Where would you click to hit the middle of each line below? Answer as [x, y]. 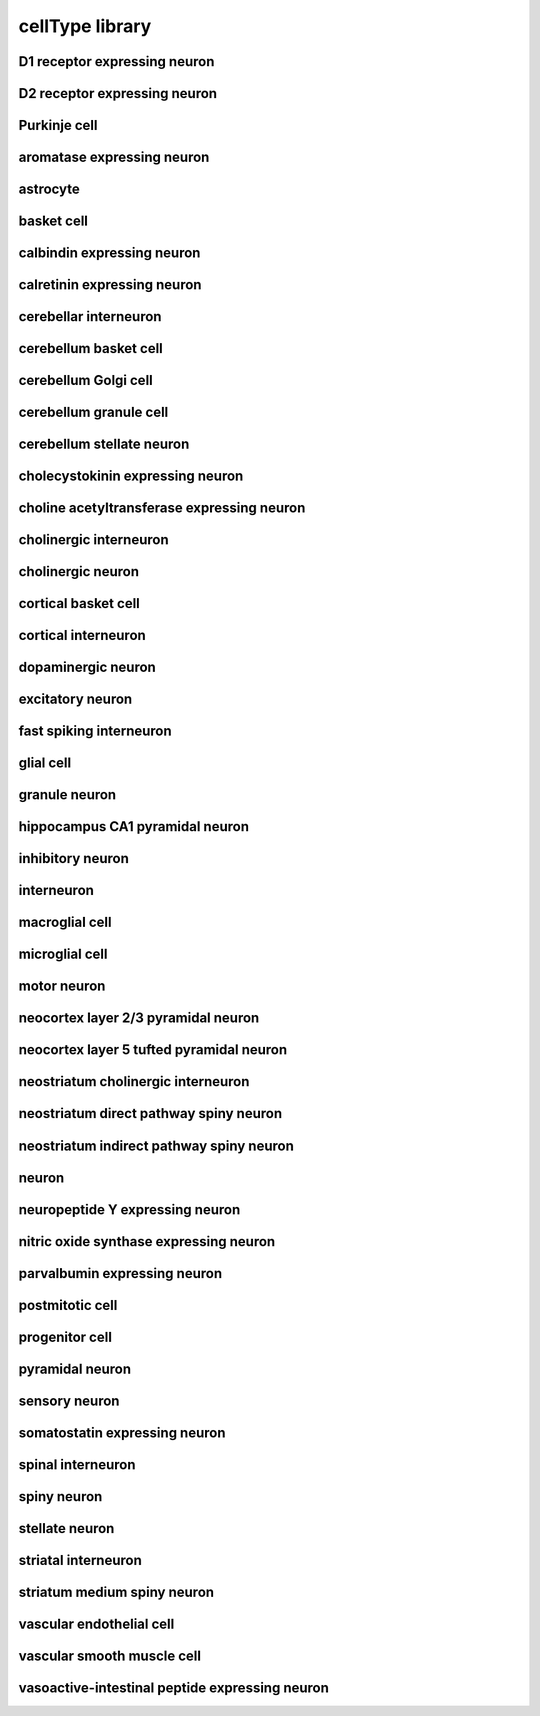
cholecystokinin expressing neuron [131, 476]
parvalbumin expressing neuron [120, 1273]
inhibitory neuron [73, 858]
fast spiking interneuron [95, 731]
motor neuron [62, 986]
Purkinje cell [58, 125]
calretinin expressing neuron [110, 285]
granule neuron [67, 795]
